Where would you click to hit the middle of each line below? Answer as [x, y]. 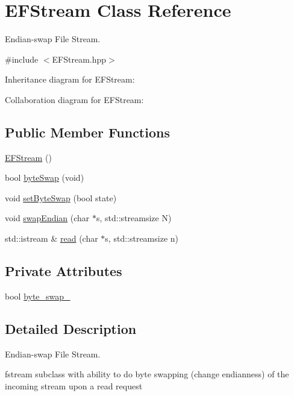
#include [22, 59]
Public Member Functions [87, 132]
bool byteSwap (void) [45, 178]
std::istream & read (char [52, 238]
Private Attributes [64, 271]
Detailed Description [71, 328]
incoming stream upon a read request [74, 385]
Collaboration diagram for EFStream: [74, 99]
